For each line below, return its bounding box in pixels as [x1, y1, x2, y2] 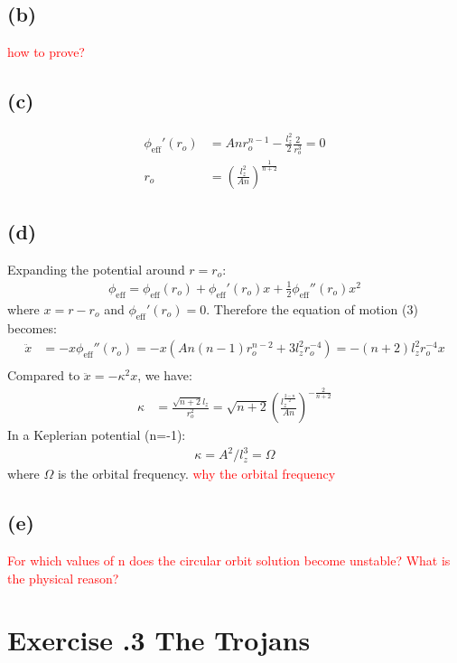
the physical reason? [7, 568, 119, 587]
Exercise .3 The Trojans [7, 621, 311, 658]
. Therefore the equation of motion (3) [206, 299, 418, 318]
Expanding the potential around [7, 259, 185, 278]
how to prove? [7, 42, 85, 61]
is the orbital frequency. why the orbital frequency [57, 464, 336, 483]
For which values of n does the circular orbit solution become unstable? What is [7, 551, 451, 570]
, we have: [137, 366, 192, 385]
